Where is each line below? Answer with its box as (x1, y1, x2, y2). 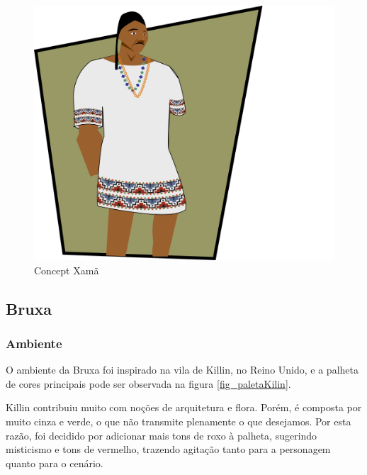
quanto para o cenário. (6, 455, 103, 470)
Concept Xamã (34, 262, 99, 277)
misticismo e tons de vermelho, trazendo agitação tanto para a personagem (6, 442, 331, 457)
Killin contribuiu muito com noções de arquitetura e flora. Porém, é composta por (6, 400, 362, 415)
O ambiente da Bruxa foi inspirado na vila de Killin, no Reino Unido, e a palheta (6, 362, 358, 377)
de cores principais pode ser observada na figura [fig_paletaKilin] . (6, 376, 291, 391)
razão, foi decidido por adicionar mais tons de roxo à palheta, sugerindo (6, 428, 317, 442)
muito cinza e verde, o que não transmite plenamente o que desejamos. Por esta (6, 413, 351, 428)
